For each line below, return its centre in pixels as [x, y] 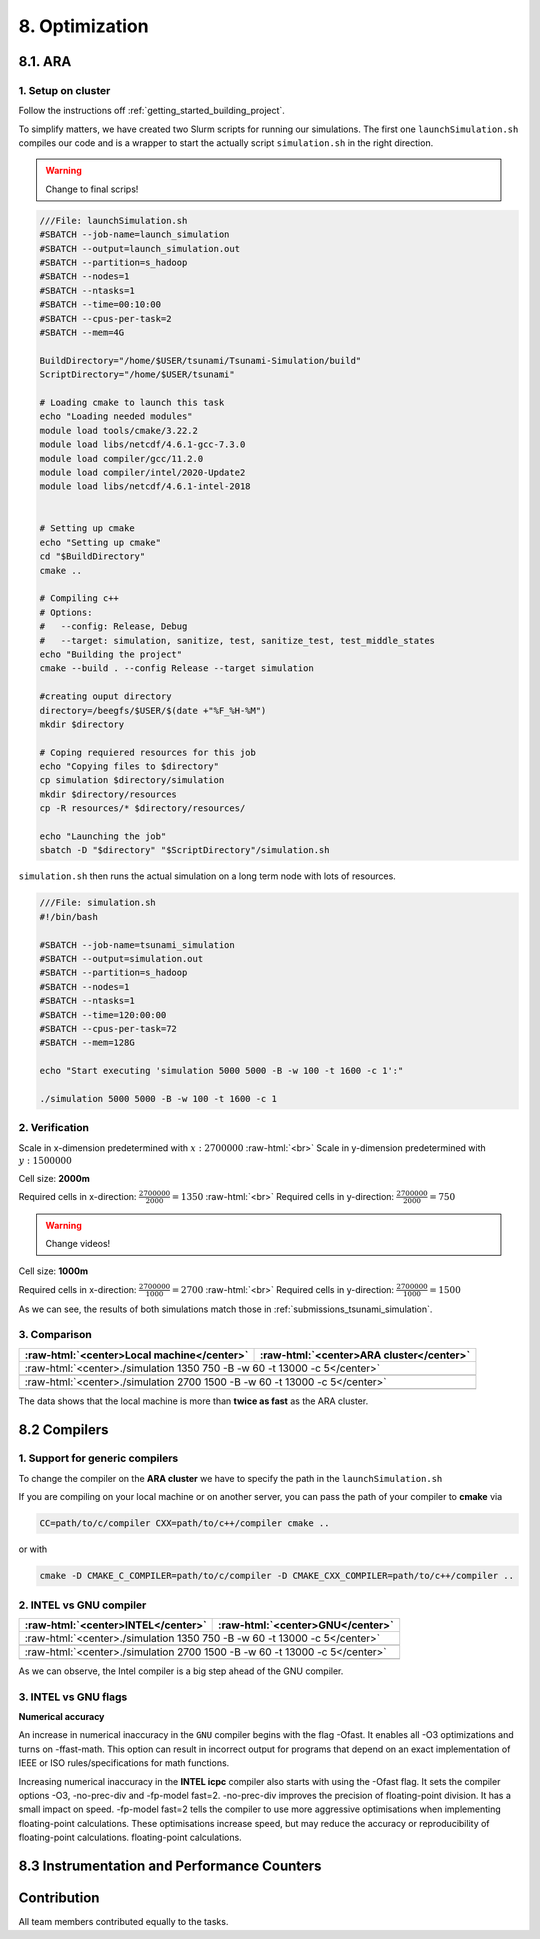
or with [33, 1549]
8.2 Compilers [63, 1429]
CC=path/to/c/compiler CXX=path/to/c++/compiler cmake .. [184, 1523]
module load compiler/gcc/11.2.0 [121, 458]
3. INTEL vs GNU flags [73, 1697]
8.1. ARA [45, 61]
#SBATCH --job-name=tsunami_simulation [137, 944]
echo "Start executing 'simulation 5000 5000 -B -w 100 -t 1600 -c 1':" [221, 1071]
